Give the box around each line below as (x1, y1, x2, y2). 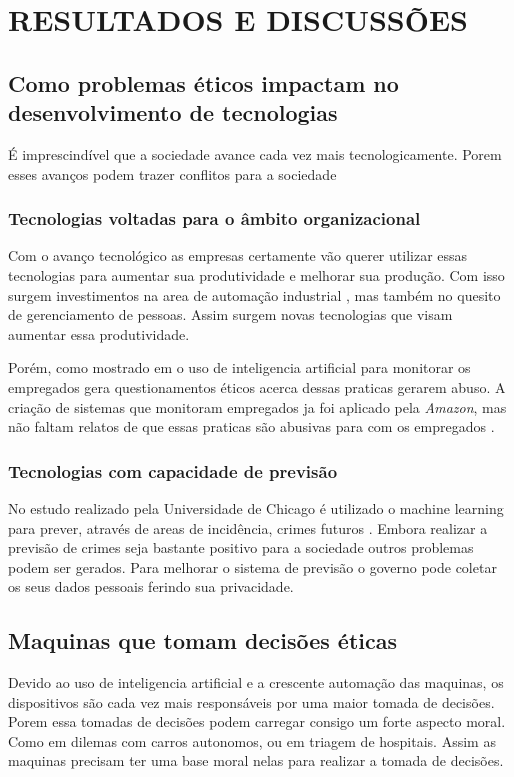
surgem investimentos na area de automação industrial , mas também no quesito (8, 284, 501, 305)
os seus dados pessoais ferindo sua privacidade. (8, 576, 294, 597)
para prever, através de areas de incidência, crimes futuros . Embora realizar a (8, 517, 488, 538)
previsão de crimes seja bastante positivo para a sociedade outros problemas (8, 537, 474, 558)
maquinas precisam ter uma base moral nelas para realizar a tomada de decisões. (8, 750, 504, 771)
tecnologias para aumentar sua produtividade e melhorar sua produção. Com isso (8, 264, 505, 285)
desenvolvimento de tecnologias (8, 97, 338, 128)
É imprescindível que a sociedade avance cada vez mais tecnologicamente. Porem (8, 143, 502, 164)
